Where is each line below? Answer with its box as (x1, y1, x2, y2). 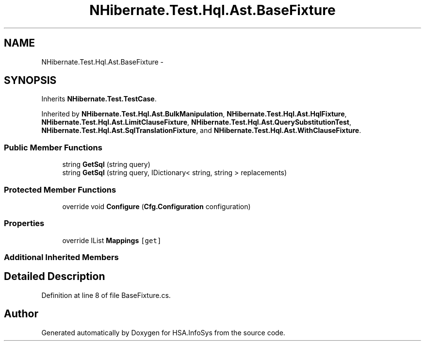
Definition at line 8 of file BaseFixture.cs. (41, 291, 171, 299)
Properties (4, 218, 45, 229)
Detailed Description (4, 270, 105, 283)
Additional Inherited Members (4, 252, 119, 263)
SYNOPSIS (4, 74, 57, 87)
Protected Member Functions (4, 184, 116, 195)
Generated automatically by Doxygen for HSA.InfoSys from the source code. (41, 328, 285, 337)
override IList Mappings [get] (62, 236, 162, 245)
